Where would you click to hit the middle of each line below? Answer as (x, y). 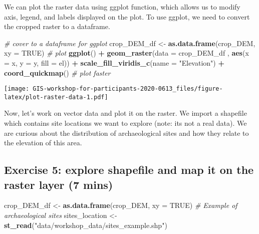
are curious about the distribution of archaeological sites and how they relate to (126, 133)
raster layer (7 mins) (59, 184)
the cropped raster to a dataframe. (57, 26)
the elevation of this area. (43, 143)
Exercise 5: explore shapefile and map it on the (129, 170)
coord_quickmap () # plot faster (57, 72)
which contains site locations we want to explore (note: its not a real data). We (125, 123)
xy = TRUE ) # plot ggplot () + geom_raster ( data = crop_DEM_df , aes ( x (126, 53)
